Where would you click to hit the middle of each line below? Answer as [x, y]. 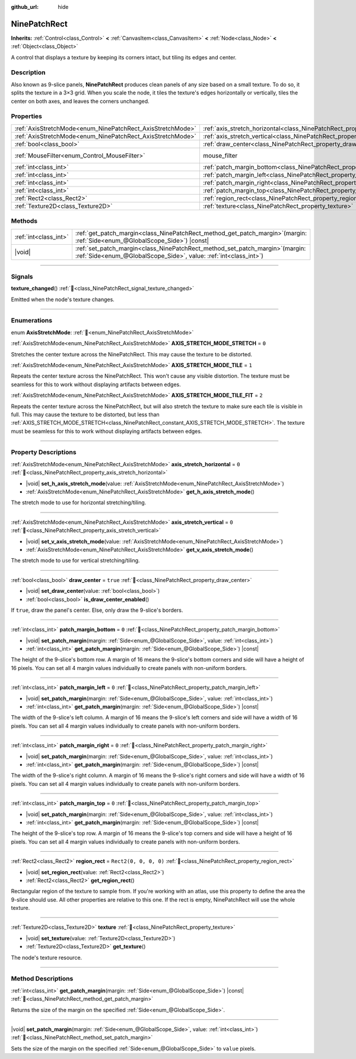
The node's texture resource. [47, 957]
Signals [22, 276]
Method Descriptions [42, 979]
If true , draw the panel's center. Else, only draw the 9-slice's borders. [97, 610]
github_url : [25, 7]
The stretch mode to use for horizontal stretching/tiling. [79, 502]
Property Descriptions [44, 453]
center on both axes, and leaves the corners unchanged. [80, 101]
